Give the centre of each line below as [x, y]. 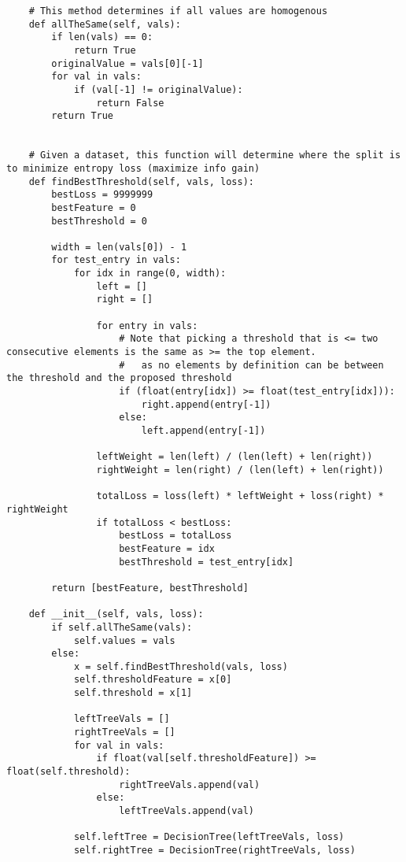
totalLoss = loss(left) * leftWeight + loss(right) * [240, 496]
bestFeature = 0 [94, 207]
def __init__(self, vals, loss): [116, 614]
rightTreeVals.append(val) [190, 784]
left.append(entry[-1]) [203, 431]
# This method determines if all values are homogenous [178, 11]
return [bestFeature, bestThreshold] [150, 588]
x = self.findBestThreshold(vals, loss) [181, 666]
